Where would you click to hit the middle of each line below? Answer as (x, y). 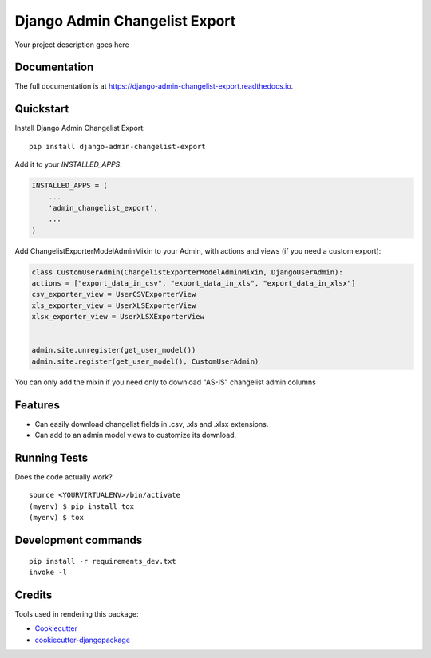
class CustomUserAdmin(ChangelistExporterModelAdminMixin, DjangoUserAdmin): (187, 272)
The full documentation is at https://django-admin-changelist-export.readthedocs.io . (154, 86)
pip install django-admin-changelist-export (118, 146)
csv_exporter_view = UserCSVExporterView (114, 294)
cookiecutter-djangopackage (83, 640)
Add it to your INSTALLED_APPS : (69, 164)
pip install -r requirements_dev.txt (103, 561)
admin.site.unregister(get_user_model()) (114, 350)
